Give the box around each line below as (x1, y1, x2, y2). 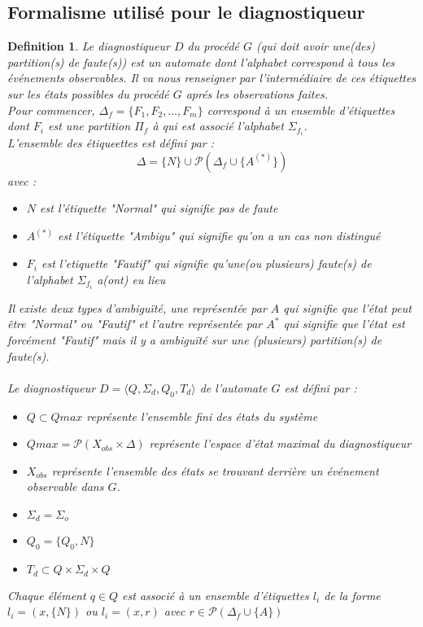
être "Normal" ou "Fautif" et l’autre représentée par (7, 315, 263, 332)
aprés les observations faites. (185, 85, 328, 102)
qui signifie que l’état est (283, 315, 405, 332)
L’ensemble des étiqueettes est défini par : (7, 134, 215, 151)
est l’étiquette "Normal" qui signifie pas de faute (40, 199, 278, 217)
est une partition (48, 117, 131, 134)
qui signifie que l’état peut (283, 299, 412, 316)
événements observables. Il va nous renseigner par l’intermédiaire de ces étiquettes (7, 69, 416, 86)
